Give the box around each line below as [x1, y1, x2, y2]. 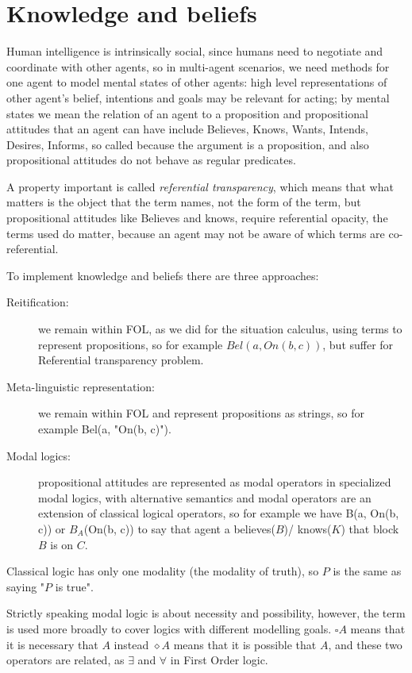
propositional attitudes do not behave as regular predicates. [6, 152, 296, 168]
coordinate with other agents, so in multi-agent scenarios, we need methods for [6, 58, 390, 75]
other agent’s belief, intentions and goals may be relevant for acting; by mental [6, 89, 390, 106]
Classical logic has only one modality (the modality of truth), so [6, 563, 319, 579]
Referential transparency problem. [38, 352, 204, 368]
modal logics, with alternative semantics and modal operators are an [38, 489, 372, 506]
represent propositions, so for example [38, 336, 223, 352]
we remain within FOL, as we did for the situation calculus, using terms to [38, 321, 402, 337]
